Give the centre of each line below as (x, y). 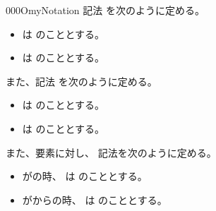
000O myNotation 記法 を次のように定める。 (105, 10)
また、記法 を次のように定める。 (82, 81)
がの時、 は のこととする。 (85, 176)
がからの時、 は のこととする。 (95, 199)
